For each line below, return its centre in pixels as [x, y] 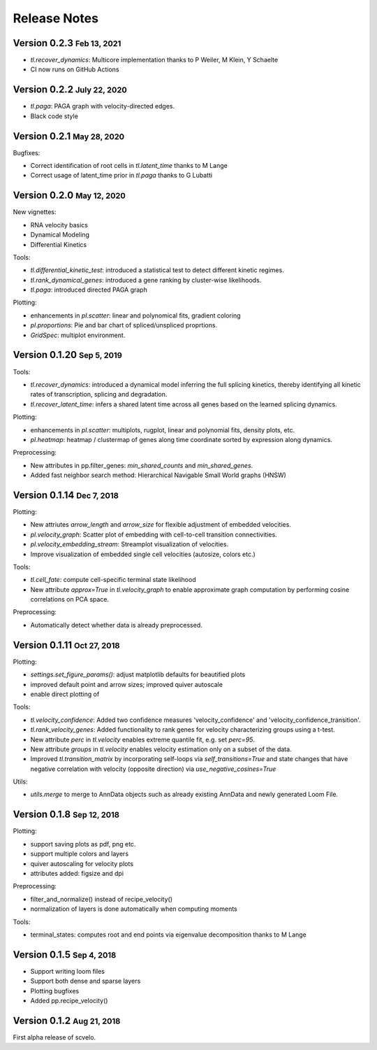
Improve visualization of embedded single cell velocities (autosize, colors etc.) [143, 554]
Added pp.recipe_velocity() [69, 1000]
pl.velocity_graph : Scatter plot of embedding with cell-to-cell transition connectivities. [154, 534]
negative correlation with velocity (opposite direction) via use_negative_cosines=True [153, 769]
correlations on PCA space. [70, 600]
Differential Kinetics [59, 244]
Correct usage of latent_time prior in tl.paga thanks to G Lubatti [121, 176]
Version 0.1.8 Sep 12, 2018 [66, 815]
